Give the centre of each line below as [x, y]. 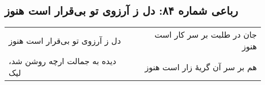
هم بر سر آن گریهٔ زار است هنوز [201, 67]
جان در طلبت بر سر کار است [205, 35]
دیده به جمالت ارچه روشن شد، [63, 61]
